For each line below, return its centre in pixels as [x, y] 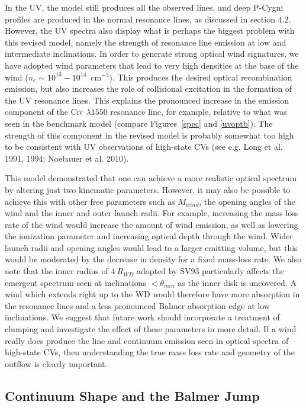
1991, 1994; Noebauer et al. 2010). [67, 158]
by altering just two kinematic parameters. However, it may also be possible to [148, 189]
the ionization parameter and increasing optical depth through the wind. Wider [149, 236]
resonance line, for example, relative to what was [199, 112]
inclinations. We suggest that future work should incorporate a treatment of [142, 317]
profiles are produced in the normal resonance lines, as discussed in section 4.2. [148, 19]
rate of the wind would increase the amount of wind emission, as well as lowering [152, 224]
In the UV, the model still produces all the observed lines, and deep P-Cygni [144, 7]
